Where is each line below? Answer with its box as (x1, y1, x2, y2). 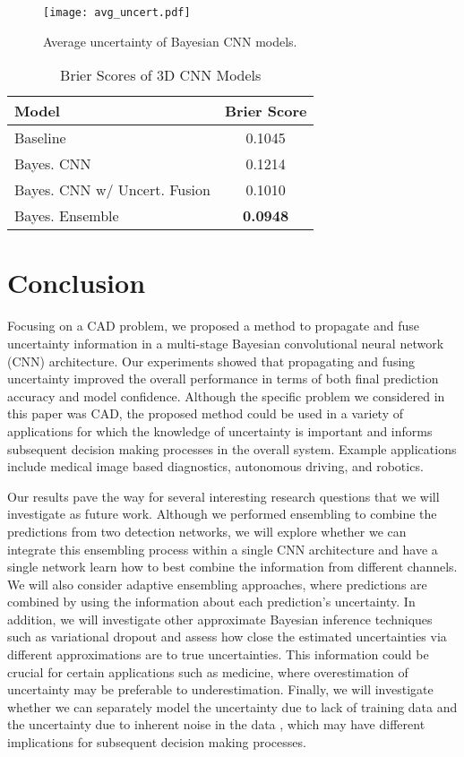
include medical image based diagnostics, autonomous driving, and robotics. (7, 457, 424, 476)
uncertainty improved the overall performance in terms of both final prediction (7, 369, 439, 388)
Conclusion (7, 264, 146, 301)
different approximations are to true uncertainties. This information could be (7, 645, 429, 664)
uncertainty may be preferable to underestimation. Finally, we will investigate (7, 680, 434, 699)
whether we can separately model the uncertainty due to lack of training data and (7, 697, 458, 716)
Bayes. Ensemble (14, 205, 119, 227)
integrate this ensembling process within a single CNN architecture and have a (7, 539, 438, 558)
